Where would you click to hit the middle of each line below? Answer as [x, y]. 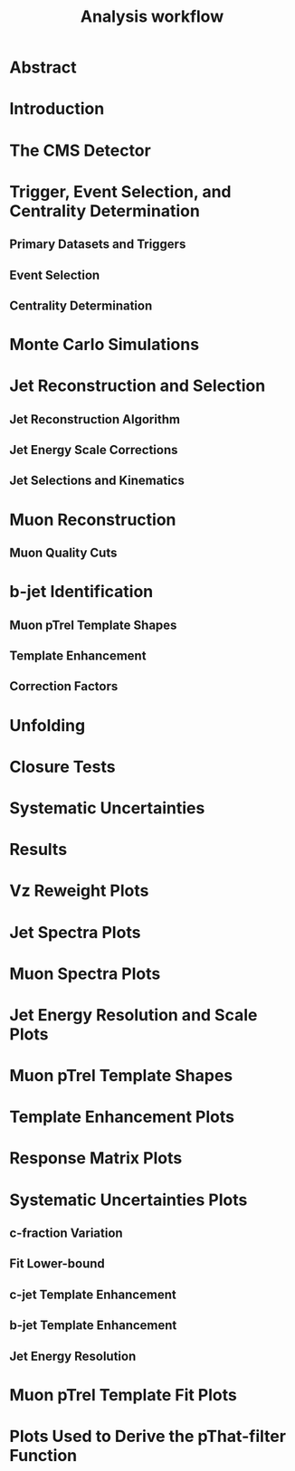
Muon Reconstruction [93, 520]
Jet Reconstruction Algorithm [95, 419]
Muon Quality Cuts [63, 553]
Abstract [43, 67]
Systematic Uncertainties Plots [128, 1200]
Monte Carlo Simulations [105, 345]
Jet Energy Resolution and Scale [133, 1015]
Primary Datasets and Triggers [98, 245]
